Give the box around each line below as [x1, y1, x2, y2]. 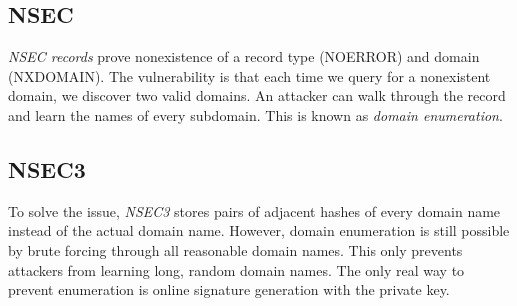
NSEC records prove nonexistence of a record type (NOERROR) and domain [8, 46, 480, 67]
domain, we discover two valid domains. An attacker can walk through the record [8, 85, 506, 106]
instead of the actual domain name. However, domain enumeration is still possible [8, 220, 510, 241]
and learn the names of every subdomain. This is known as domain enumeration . [8, 104, 503, 125]
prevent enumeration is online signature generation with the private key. [8, 279, 450, 300]
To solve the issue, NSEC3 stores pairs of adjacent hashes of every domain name [8, 200, 501, 221]
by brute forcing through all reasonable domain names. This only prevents [8, 239, 463, 260]
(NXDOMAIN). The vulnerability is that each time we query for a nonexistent [8, 65, 491, 86]
